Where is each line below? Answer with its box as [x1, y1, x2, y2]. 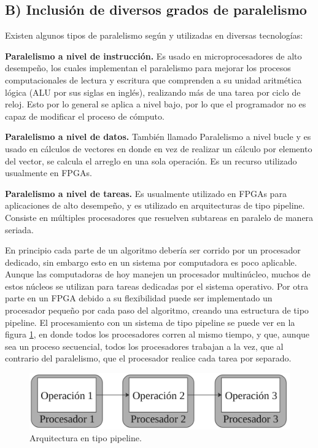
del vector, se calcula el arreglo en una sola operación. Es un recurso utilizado [5, 154, 297, 167]
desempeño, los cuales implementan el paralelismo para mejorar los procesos [5, 61, 291, 74]
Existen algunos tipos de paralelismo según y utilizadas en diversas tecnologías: [5, 29, 303, 42]
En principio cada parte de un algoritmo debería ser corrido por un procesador [5, 244, 301, 257]
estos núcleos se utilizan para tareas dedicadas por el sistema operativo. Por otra [5, 279, 309, 292]
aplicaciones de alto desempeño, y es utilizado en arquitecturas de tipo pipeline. [5, 199, 305, 212]
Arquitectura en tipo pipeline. [29, 431, 142, 444]
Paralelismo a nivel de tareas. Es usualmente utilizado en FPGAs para [5, 187, 287, 199]
